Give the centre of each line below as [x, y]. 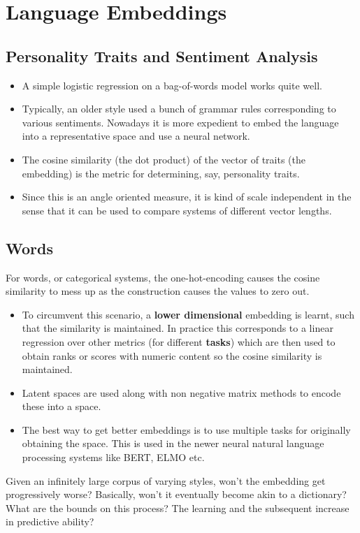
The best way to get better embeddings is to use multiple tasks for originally [186, 429]
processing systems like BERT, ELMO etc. [113, 457]
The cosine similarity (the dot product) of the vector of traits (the [164, 159]
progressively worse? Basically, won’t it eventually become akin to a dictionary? [176, 494]
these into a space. [62, 406]
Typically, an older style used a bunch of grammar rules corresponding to [179, 109]
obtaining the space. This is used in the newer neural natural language [173, 443]
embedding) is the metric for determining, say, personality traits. [161, 173]
